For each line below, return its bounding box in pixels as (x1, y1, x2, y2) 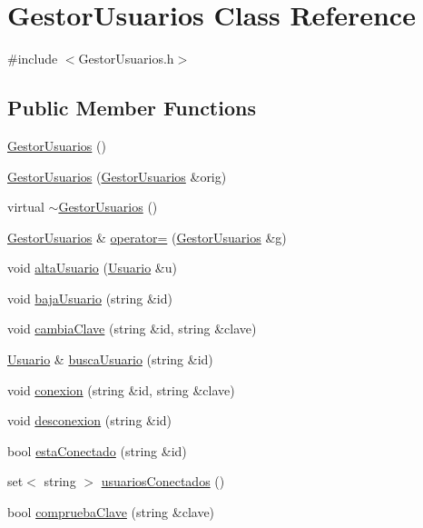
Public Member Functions (7, 94, 256, 122)
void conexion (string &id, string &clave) (7, 380, 235, 399)
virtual (7, 197, 44, 216)
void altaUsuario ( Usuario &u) (7, 258, 177, 277)
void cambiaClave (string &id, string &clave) (7, 319, 257, 338)
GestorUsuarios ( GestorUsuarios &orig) (7, 166, 227, 185)
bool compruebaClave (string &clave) (7, 503, 215, 522)
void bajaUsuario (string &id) (7, 288, 172, 307)
